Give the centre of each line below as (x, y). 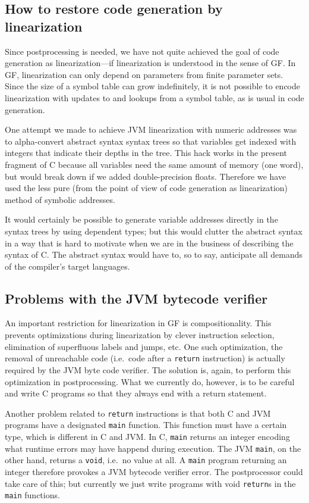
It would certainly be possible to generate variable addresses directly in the (141, 219)
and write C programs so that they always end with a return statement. (136, 393)
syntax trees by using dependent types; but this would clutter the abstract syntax (154, 231)
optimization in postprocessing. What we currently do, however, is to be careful (150, 381)
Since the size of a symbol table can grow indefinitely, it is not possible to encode (153, 86)
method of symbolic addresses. (60, 199)
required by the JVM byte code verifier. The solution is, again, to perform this (148, 369)
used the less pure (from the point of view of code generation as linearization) (146, 188)
